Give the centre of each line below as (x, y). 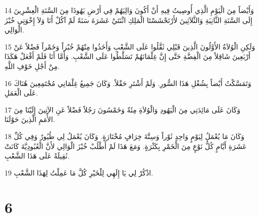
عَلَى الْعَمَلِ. (21, 93)
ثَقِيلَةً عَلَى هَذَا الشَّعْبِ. (37, 156)
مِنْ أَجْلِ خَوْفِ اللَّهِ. (32, 66)
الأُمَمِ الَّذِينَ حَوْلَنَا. (30, 119)
